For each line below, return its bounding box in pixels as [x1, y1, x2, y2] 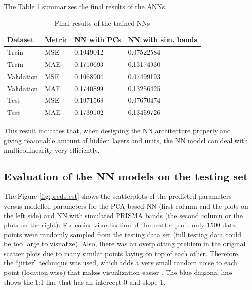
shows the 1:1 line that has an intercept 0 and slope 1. [4, 276, 166, 287]
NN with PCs [74, 34, 121, 45]
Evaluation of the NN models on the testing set [4, 168, 248, 183]
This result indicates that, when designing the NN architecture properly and [4, 126, 231, 136]
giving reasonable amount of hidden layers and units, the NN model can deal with [4, 135, 248, 145]
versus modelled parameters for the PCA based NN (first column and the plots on [4, 200, 248, 210]
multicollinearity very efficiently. [4, 145, 100, 155]
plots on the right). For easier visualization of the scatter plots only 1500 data [4, 220, 236, 230]
